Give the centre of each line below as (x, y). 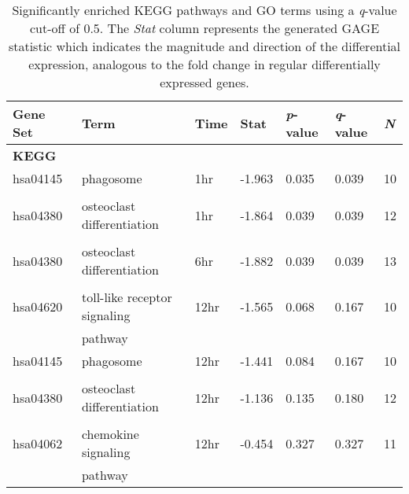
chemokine (110, 434)
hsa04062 (38, 443)
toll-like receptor (127, 297)
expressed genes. (204, 82)
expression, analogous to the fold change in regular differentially (204, 64)
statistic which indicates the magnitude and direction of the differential (204, 46)
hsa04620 (38, 306)
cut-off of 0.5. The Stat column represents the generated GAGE (204, 28)
